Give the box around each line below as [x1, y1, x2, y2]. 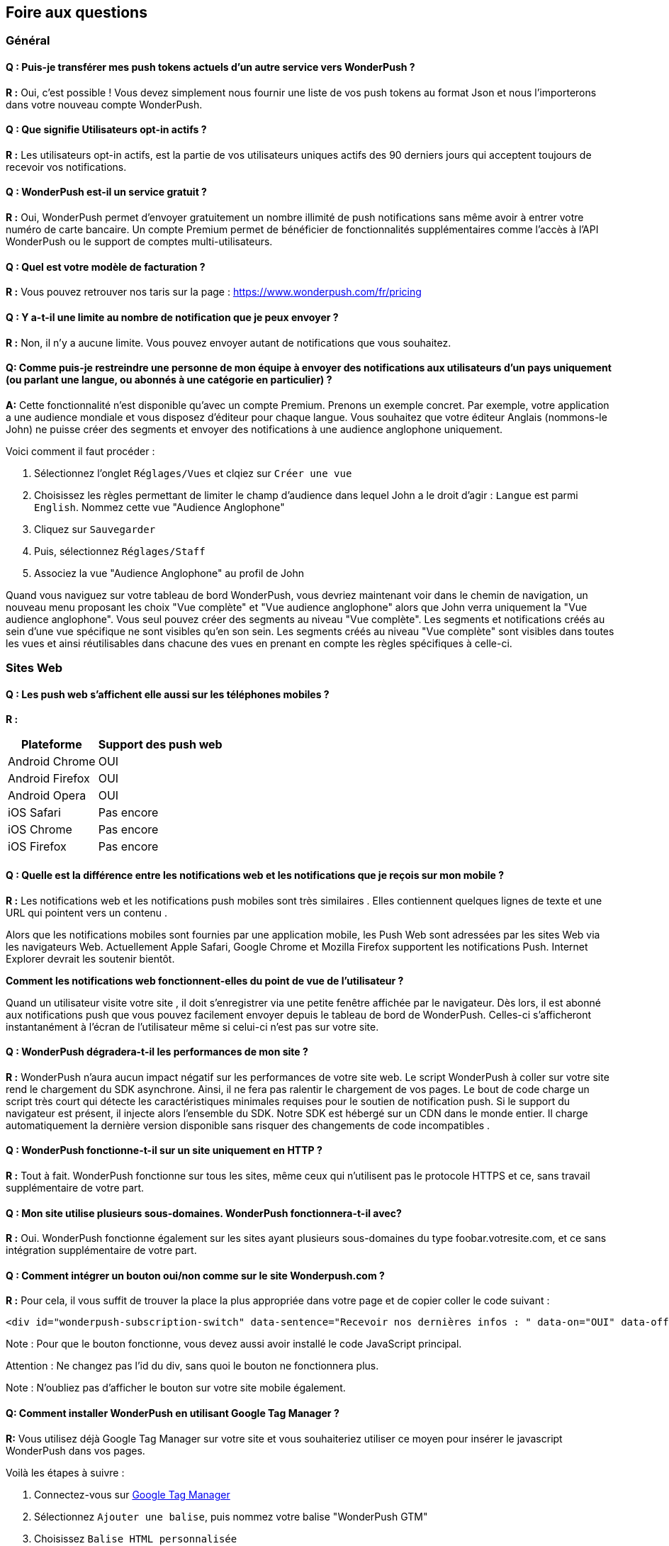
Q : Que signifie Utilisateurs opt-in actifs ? [6, 123, 207, 136]
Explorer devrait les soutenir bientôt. [6, 952, 175, 965]
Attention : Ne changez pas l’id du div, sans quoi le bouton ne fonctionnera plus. [6, 1360, 379, 1372]
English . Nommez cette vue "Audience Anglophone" [34, 500, 285, 513]
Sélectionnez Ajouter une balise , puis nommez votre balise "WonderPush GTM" [34, 1510, 428, 1523]
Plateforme [21, 737, 82, 752]
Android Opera [8, 788, 86, 803]
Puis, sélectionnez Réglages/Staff [34, 544, 206, 557]
